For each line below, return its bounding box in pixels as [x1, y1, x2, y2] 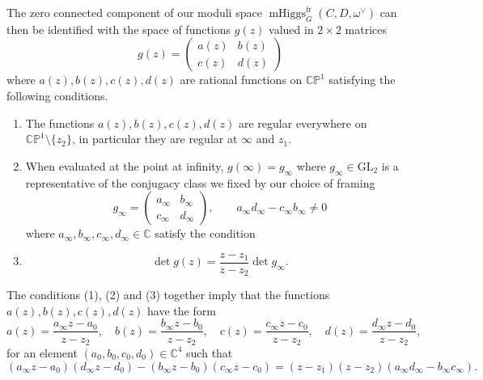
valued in [269, 20, 314, 37]
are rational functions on [180, 71, 303, 88]
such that [186, 344, 233, 361]
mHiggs [269, 8, 307, 19]
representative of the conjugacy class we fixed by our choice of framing [25, 174, 375, 191]
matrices [345, 20, 388, 37]
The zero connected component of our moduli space [6, 4, 262, 20]
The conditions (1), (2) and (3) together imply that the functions [6, 286, 330, 303]
